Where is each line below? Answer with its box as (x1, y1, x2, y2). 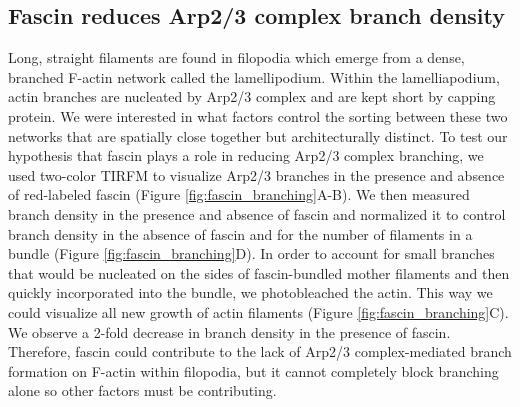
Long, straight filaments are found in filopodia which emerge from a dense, (8, 47, 465, 68)
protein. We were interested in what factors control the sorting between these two (8, 105, 508, 126)
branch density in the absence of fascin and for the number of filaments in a (8, 223, 473, 244)
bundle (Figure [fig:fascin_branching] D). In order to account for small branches (8, 243, 495, 264)
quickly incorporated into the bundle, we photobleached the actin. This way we (8, 282, 493, 303)
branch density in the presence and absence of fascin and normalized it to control (8, 203, 506, 224)
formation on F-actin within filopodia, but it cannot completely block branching (8, 360, 499, 381)
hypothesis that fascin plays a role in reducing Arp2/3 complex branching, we (8, 145, 484, 166)
